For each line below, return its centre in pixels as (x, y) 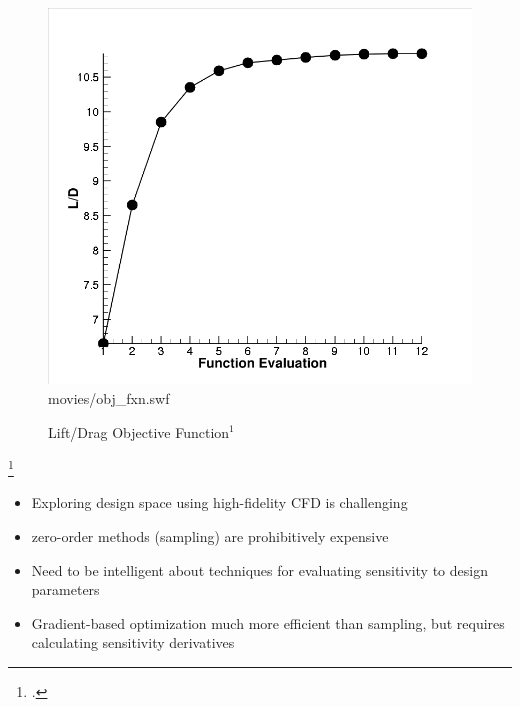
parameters (65, 589)
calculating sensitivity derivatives (133, 642)
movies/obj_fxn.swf (109, 397)
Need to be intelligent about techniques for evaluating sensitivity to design (259, 569)
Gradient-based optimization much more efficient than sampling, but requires (268, 622)
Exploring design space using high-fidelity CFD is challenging (219, 502)
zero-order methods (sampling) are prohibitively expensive (210, 535)
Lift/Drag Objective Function (139, 431)
